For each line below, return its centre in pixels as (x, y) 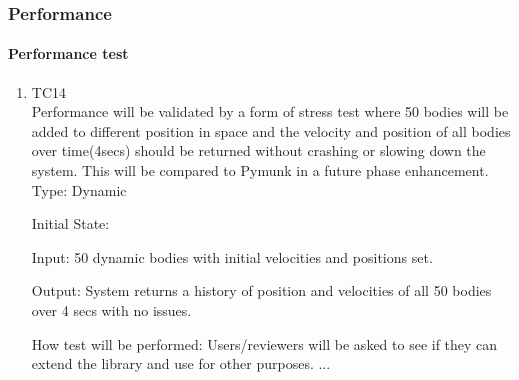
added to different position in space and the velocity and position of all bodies (271, 130)
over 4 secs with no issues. (111, 309)
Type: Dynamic (79, 189)
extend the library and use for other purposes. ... (181, 363)
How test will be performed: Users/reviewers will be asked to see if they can (264, 343)
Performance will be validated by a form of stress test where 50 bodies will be (270, 111)
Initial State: (70, 223)
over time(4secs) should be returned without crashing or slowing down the (258, 150)
